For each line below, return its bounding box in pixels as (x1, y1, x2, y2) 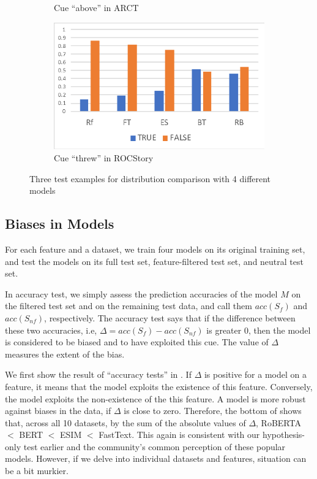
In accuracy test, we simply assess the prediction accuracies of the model (5, 287, 278, 300)
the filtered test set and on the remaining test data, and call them (5, 299, 252, 312)
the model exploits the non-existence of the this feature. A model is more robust (5, 392, 306, 405)
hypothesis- (262, 428, 305, 441)
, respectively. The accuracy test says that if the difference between (44, 311, 296, 324)
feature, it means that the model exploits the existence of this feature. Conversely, (5, 380, 313, 393)
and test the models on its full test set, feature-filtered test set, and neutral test (5, 255, 304, 267)
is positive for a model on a (204, 368, 307, 381)
